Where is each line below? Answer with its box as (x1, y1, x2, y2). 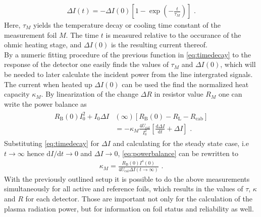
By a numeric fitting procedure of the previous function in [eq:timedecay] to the (4, 49, 251, 59)
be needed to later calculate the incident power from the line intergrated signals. (4, 69, 253, 79)
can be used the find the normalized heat (122, 79, 249, 89)
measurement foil (4, 29, 57, 40)
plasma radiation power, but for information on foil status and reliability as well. (4, 203, 254, 213)
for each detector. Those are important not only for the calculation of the (25, 193, 252, 203)
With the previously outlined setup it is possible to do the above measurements (4, 173, 250, 184)
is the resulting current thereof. (111, 39, 207, 50)
